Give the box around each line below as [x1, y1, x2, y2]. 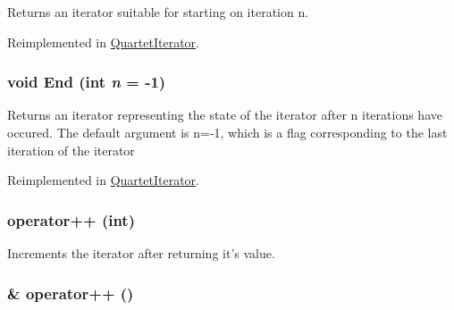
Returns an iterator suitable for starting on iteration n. [7, 3, 309, 21]
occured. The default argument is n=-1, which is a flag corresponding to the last [7, 123, 448, 141]
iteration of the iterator [7, 140, 135, 159]
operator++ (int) [7, 208, 135, 230]
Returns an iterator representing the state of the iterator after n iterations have [7, 105, 442, 124]
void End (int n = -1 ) [7, 71, 166, 93]
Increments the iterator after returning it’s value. [7, 244, 275, 262]
